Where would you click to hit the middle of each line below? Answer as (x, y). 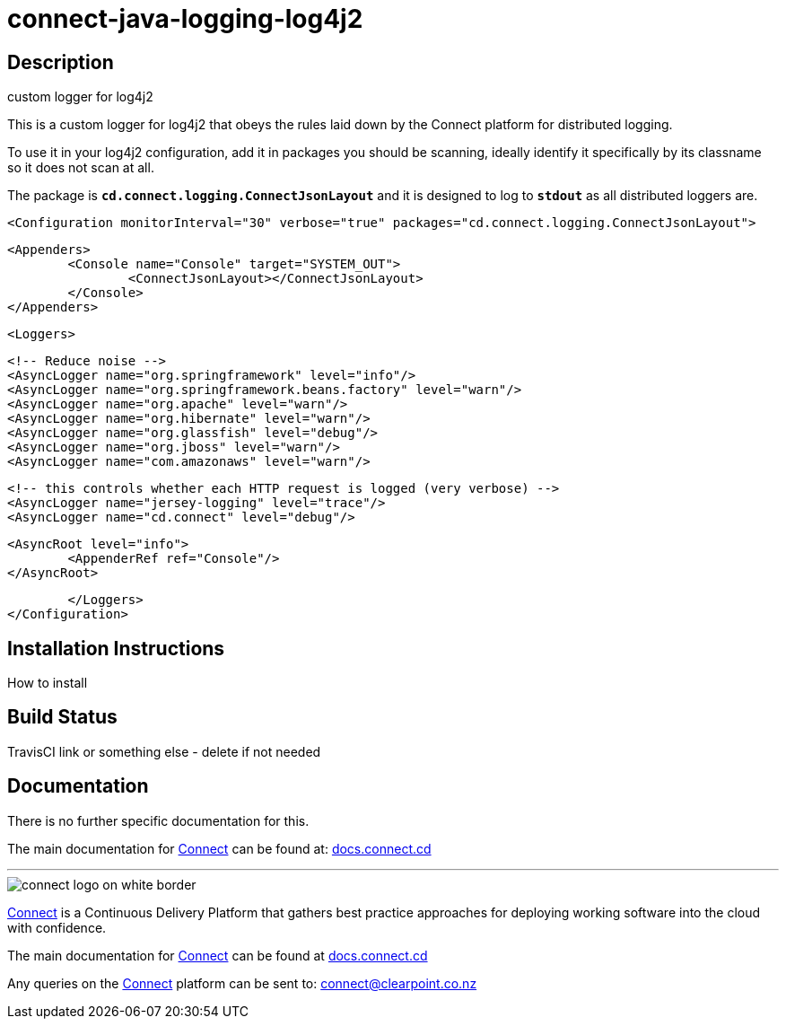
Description (61, 62)
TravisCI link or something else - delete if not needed (164, 751)
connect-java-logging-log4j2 (185, 19)
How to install (48, 683)
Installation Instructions (116, 648)
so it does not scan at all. (81, 168)
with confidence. (57, 927)
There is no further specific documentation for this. (158, 820)
